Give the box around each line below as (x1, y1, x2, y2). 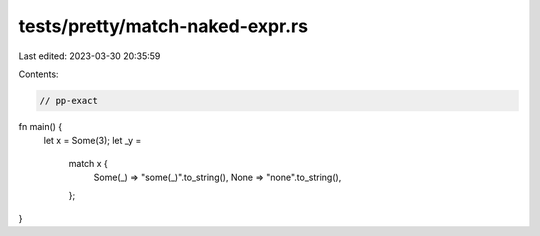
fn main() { (18, 120, 63, 132)
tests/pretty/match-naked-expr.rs (18, 15, 309, 37)
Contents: (18, 68, 59, 80)
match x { (68, 157, 109, 169)
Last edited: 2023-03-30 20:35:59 (18, 50, 161, 62)
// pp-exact (39, 95, 99, 106)
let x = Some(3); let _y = (43, 135, 142, 147)
